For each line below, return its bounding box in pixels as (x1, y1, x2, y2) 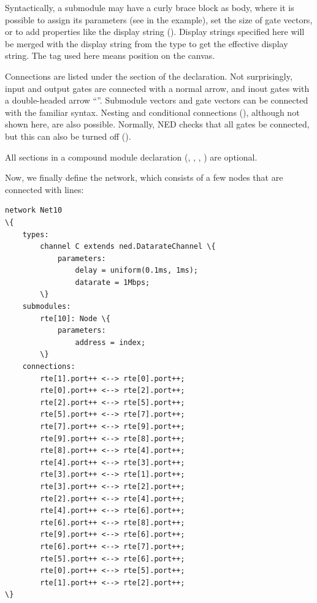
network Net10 (5, 206, 63, 215)
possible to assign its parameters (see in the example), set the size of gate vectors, (5, 13, 313, 26)
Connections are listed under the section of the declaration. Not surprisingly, (5, 69, 292, 82)
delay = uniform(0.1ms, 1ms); (75, 266, 198, 275)
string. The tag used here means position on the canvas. (5, 49, 215, 62)
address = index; (75, 338, 146, 347)
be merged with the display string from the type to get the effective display (5, 37, 288, 50)
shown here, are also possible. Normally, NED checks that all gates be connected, (5, 118, 310, 131)
